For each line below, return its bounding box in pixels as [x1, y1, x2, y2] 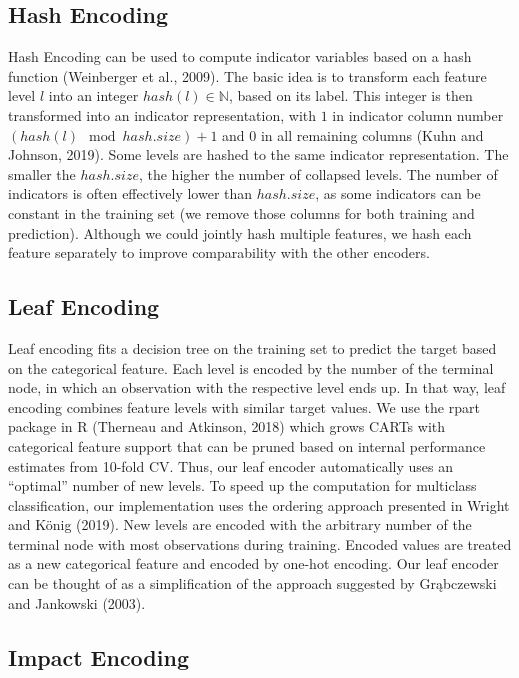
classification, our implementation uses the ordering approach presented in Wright [8, 494, 510, 515]
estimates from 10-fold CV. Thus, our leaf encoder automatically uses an [8, 455, 453, 476]
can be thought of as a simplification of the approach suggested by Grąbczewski [8, 573, 497, 594]
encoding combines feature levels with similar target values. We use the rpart [8, 396, 480, 417]
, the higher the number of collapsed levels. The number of [138, 163, 498, 184]
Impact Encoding [8, 641, 189, 672]
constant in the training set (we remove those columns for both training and [8, 202, 475, 223]
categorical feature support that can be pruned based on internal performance [8, 435, 486, 456]
